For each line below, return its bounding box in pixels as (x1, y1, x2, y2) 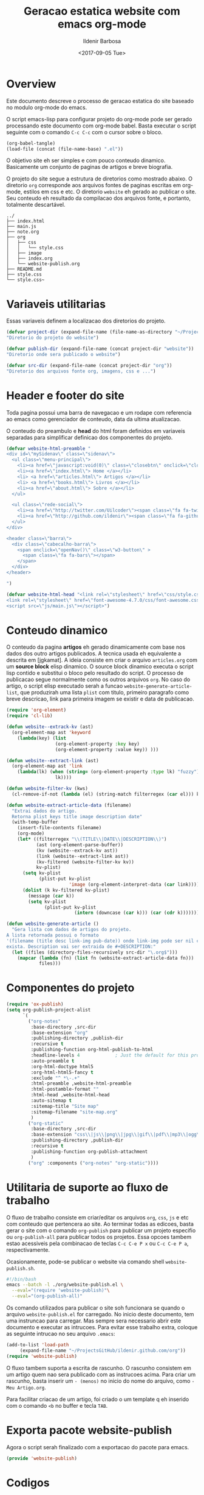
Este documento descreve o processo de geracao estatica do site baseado (6, 97, 194, 104)
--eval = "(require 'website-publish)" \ (12, 1288, 110, 1294)
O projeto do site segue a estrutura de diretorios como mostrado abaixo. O (6, 175, 193, 182)
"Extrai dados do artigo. (12, 808, 78, 814)
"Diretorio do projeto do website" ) (6, 335, 99, 341)
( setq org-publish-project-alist (6, 1007, 91, 1013)
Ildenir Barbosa (83, 37, 121, 45)
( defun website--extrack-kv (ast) (6, 724, 94, 730)
